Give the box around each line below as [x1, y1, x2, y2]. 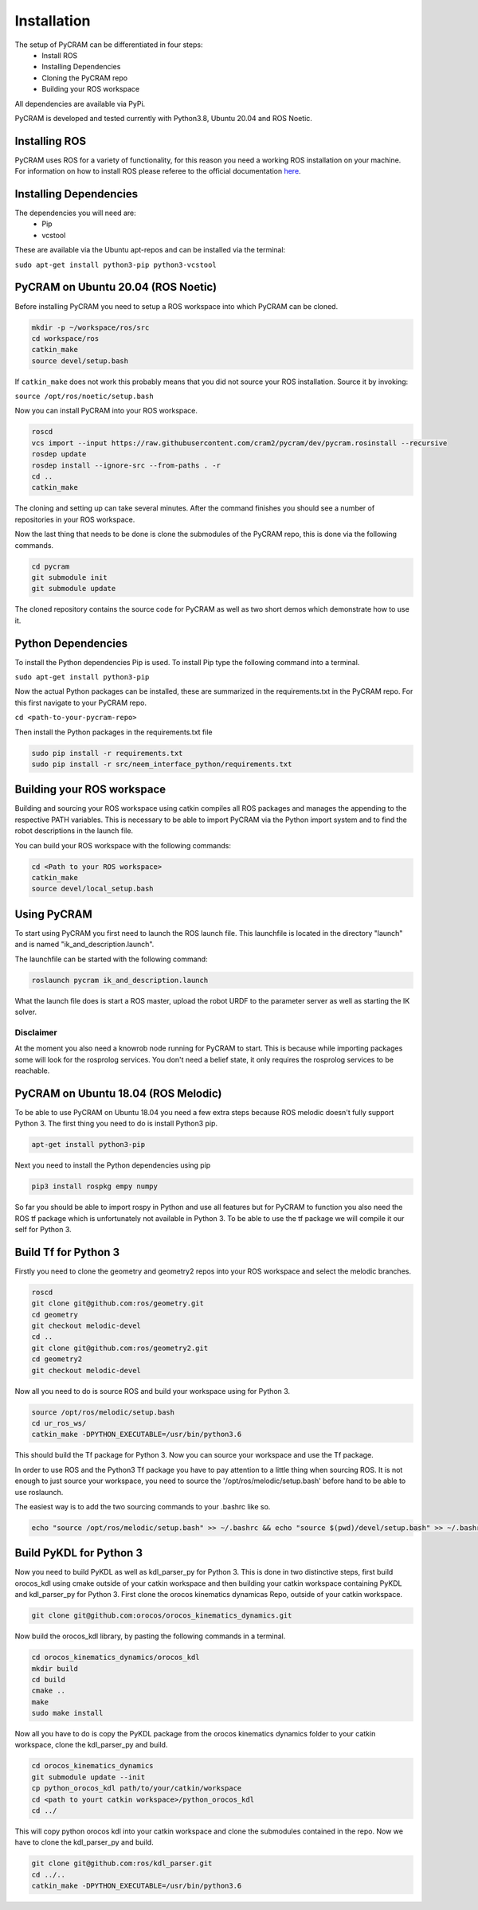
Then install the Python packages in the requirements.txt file [14, 727, 213, 737]
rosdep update [31, 450, 87, 459]
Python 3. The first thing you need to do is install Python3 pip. [14, 1119, 218, 1129]
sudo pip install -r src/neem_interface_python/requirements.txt [31, 759, 292, 769]
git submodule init [31, 573, 108, 581]
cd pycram [31, 562, 70, 571]
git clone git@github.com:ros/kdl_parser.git [31, 1859, 213, 1868]
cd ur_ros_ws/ [31, 1419, 87, 1427]
